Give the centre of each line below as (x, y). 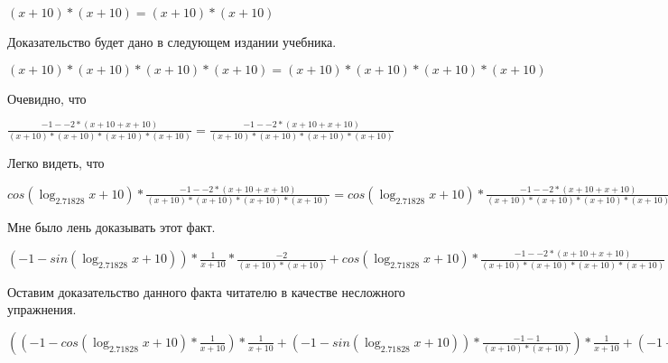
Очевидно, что (47, 98)
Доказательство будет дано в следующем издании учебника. (172, 42)
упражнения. (42, 309)
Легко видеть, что (56, 162)
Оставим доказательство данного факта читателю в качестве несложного (206, 291)
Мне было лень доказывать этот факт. (111, 227)
